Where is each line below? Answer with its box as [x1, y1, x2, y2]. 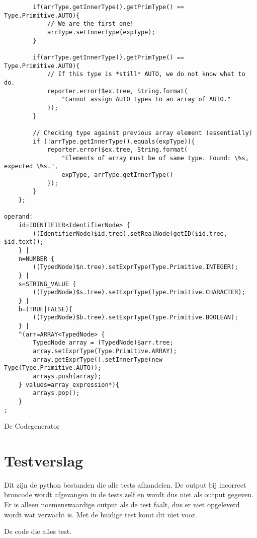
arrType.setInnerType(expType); [47, 28, 155, 36]
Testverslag [4, 450, 83, 470]
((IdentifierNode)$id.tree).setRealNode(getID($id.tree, [33, 230, 227, 237]
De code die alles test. [4, 526, 72, 536]
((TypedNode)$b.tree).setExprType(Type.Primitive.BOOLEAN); [33, 314, 238, 321]
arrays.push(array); [33, 372, 102, 380]
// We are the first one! [47, 20, 134, 28]
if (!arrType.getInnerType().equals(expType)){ [33, 138, 195, 145]
